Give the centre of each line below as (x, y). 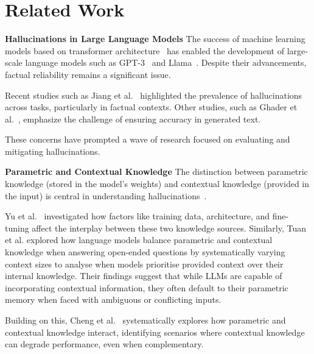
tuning (17, 228)
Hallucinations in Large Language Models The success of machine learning (155, 39)
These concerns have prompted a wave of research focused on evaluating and (148, 139)
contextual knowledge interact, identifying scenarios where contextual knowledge (155, 332)
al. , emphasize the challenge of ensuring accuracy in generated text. (133, 119)
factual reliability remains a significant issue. (88, 74)
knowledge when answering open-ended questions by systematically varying (145, 252)
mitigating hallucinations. (53, 151)
